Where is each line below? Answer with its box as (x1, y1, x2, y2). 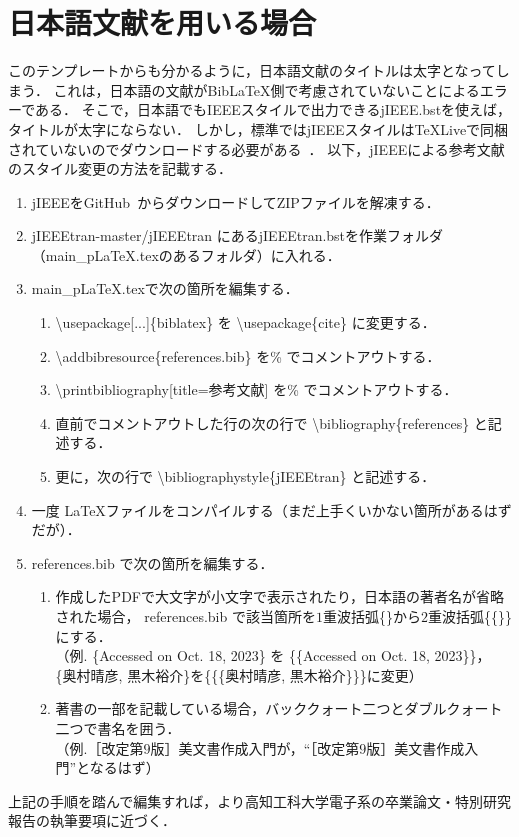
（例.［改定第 (55, 737, 144, 758)
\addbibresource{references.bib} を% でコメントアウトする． (55, 345, 441, 366)
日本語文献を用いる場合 (8, 2, 317, 43)
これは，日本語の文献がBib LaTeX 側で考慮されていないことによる (53, 79, 480, 100)
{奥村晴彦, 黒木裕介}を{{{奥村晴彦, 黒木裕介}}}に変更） (55, 664, 423, 685)
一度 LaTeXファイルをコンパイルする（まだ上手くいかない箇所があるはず (31, 499, 512, 520)
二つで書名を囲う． (55, 717, 181, 738)
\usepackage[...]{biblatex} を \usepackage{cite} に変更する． (55, 312, 436, 333)
